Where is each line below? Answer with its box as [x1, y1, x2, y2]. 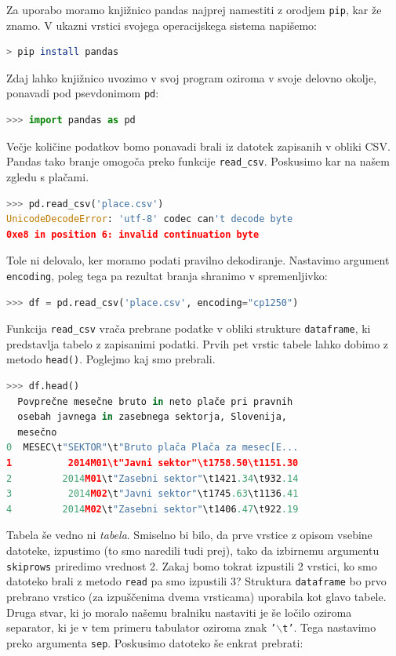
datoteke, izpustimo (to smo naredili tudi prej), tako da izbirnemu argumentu [6, 542, 380, 558]
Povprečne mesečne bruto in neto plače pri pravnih [17, 395, 293, 407]
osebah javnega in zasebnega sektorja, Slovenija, [17, 411, 287, 423]
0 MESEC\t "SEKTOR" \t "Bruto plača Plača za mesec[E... [6, 442, 299, 454]
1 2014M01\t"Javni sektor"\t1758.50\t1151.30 [6, 457, 299, 469]
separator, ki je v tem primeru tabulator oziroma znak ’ [6, 619, 277, 636]
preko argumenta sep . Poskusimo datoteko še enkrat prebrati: [6, 634, 303, 651]
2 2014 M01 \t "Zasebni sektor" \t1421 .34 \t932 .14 [6, 472, 299, 484]
